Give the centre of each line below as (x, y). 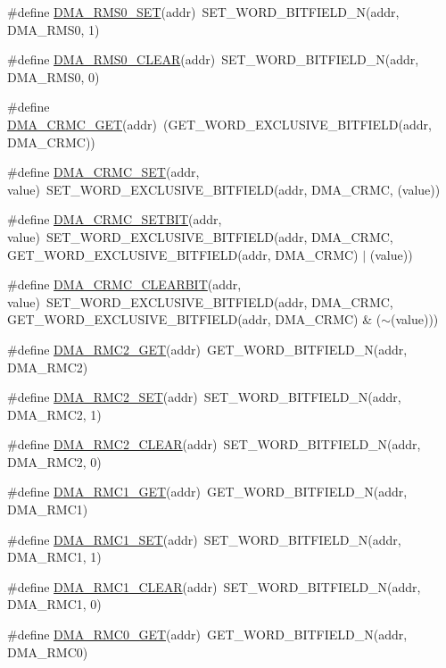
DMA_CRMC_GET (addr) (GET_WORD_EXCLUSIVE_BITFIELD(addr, (219, 124)
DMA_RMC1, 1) (54, 557)
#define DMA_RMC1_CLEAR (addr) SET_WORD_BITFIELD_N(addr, (214, 586)
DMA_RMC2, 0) (54, 461)
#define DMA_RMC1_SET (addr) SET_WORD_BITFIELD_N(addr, (204, 539)
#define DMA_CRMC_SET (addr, (103, 172)
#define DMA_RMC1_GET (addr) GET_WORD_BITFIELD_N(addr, (207, 492)
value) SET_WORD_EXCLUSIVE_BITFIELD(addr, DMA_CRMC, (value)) (224, 189)
